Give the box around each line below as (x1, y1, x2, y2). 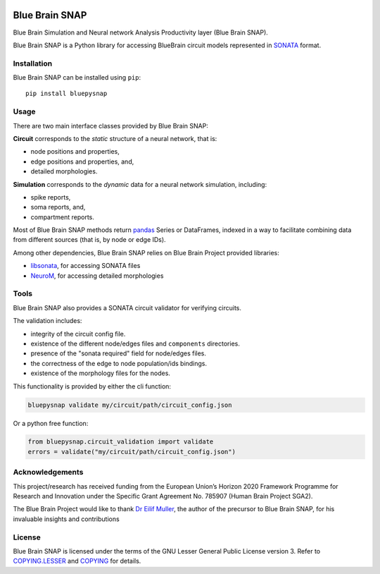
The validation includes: (13, 317, 82, 325)
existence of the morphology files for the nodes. (30, 369, 170, 377)
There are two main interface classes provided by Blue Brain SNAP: (13, 121, 209, 130)
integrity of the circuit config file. (30, 329, 126, 338)
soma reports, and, (30, 203, 86, 212)
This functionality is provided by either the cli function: (13, 381, 172, 391)
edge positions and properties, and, (30, 157, 134, 166)
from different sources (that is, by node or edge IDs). (13, 236, 166, 244)
